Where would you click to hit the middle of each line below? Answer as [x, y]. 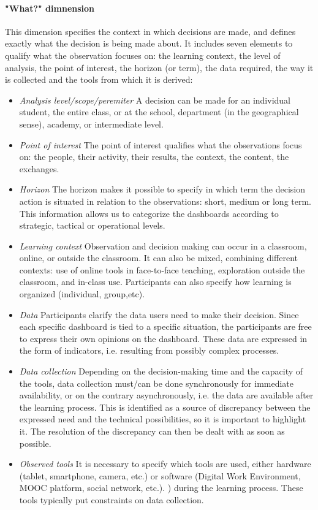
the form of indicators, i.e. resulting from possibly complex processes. [149, 350]
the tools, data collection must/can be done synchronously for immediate [157, 383]
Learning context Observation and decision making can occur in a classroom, [163, 245]
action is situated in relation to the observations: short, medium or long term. [165, 201]
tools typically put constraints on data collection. [112, 499]
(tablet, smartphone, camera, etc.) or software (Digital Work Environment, [160, 475]
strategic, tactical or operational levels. [92, 225]
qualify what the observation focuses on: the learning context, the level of [143, 55]
